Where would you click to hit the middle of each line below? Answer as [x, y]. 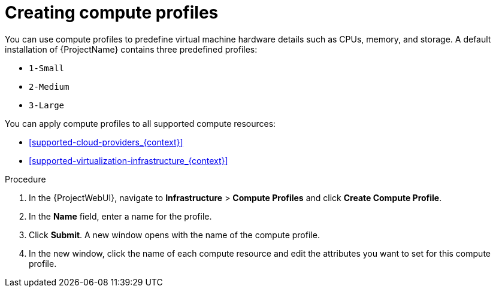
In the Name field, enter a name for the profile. [120, 216]
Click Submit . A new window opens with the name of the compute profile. [174, 235]
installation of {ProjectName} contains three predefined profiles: [131, 49]
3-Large [47, 105]
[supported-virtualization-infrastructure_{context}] [128, 160]
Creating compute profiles [112, 13]
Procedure [25, 179]
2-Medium [49, 86]
